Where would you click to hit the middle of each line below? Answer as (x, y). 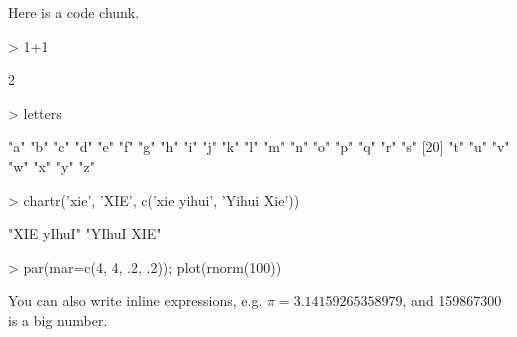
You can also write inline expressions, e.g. (135, 300)
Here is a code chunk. (74, 12)
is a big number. (58, 319)
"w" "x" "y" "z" (51, 165)
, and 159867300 (452, 300)
